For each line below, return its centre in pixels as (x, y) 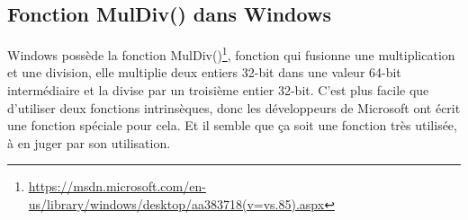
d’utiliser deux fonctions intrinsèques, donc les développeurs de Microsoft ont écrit (234, 107)
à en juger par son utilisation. (89, 142)
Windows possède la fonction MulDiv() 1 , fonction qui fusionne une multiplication (231, 53)
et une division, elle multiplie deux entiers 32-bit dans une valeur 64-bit (204, 72)
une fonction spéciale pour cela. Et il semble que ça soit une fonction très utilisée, (232, 125)
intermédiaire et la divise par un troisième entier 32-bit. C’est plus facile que (218, 90)
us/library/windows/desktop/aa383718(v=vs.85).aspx (176, 204)
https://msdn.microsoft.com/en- (117, 186)
